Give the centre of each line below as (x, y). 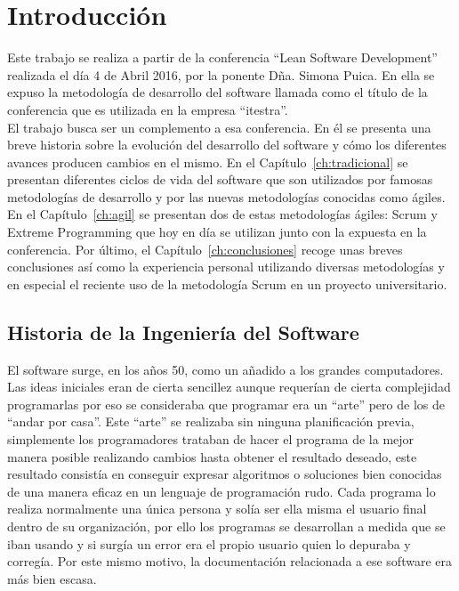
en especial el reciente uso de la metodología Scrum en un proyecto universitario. (227, 283)
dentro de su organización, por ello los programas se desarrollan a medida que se (226, 526)
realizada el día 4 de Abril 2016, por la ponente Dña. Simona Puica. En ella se (221, 74)
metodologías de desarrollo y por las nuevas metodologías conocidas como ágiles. (226, 196)
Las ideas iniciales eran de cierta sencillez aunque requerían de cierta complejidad (229, 387)
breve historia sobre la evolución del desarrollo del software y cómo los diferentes (227, 145)
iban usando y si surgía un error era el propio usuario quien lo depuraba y (209, 543)
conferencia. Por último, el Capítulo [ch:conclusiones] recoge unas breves (205, 249)
